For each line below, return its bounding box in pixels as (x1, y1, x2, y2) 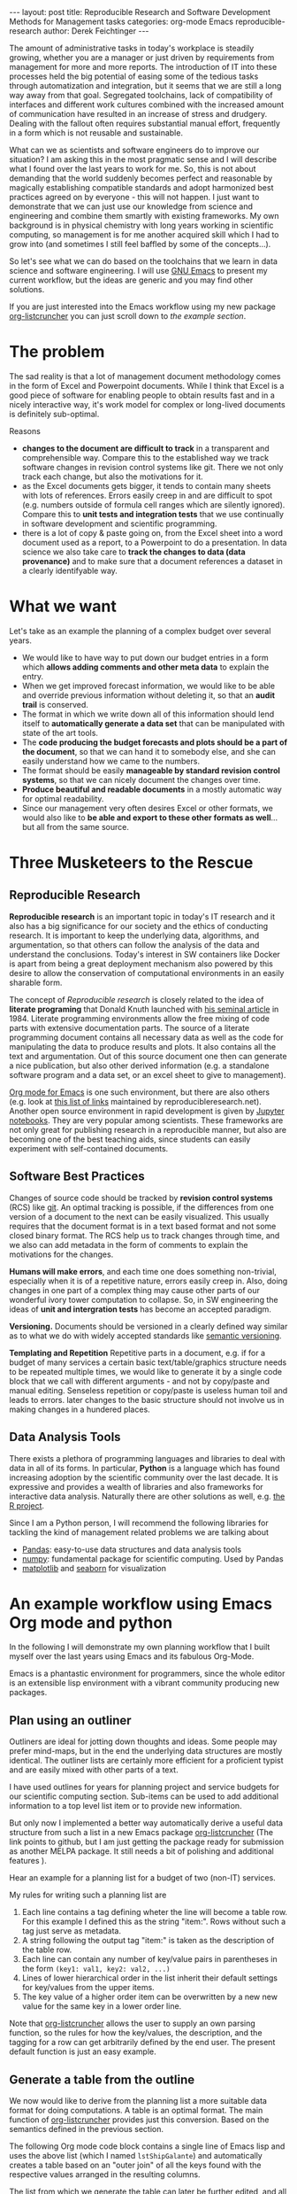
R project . (9, 1500, 45, 1511)
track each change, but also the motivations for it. (21, 471, 203, 482)
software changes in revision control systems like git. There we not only (21, 461, 284, 472)
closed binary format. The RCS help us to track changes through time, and (9, 1229, 280, 1241)
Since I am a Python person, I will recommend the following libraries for (9, 1517, 270, 1528)
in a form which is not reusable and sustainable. (9, 128, 184, 138)
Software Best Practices (9, 1169, 146, 1184)
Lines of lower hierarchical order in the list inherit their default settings (21, 1973, 278, 1983)
